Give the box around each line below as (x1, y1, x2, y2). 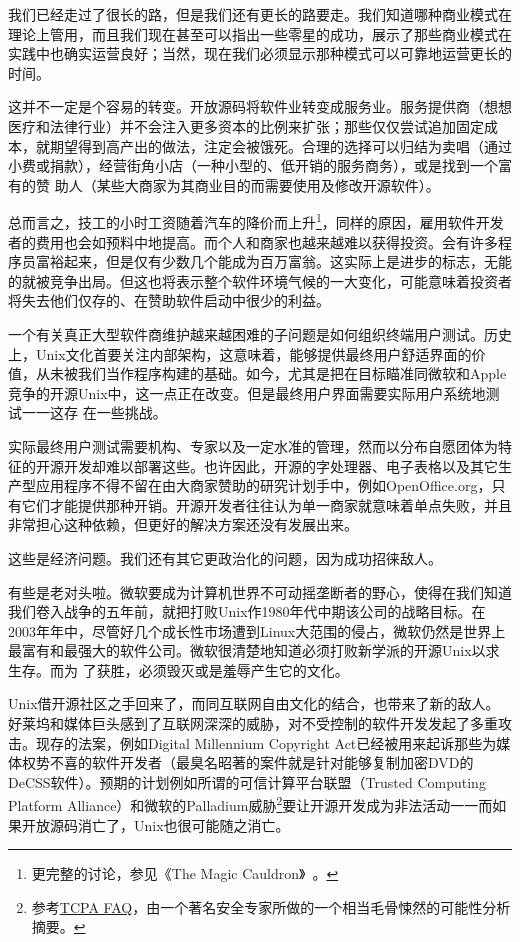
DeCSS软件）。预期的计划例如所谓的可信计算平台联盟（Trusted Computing (8, 771, 486, 792)
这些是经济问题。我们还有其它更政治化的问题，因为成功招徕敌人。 (8, 547, 442, 568)
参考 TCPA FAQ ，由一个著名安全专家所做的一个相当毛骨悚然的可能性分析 (31, 896, 511, 917)
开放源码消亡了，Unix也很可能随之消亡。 (21, 814, 290, 835)
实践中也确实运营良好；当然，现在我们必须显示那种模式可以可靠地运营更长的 (8, 43, 512, 64)
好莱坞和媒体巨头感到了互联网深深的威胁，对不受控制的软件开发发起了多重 (8, 713, 498, 734)
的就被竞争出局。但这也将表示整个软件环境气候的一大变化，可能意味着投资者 (8, 270, 512, 291)
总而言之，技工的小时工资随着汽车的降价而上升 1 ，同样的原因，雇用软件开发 (8, 209, 504, 232)
